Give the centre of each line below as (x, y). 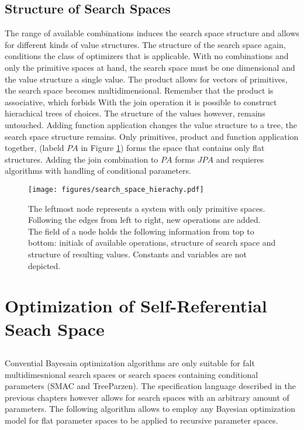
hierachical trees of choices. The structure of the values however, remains (135, 113)
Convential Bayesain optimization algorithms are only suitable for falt (130, 363)
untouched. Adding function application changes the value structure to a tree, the (151, 124)
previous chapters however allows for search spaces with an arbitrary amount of (147, 397)
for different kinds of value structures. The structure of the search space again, (145, 44)
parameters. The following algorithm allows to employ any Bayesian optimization (150, 409)
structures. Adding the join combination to (82, 159)
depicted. (44, 265)
